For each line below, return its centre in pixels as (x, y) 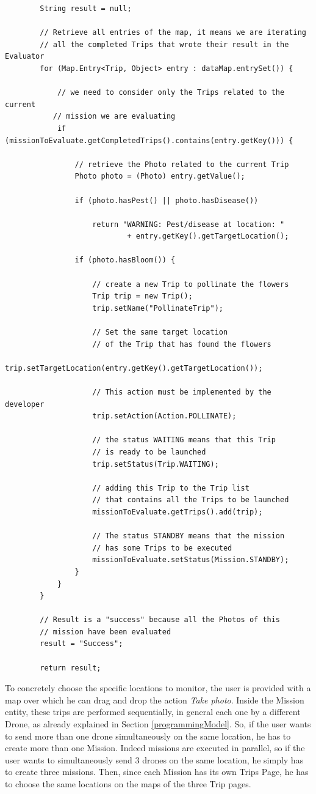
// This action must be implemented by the (182, 392)
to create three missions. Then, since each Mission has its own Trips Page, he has (157, 772)
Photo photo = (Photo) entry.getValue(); (160, 176)
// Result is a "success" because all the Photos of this (160, 620)
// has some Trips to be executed (162, 548)
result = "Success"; (81, 644)
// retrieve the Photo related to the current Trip (182, 164)
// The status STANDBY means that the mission (189, 536)
